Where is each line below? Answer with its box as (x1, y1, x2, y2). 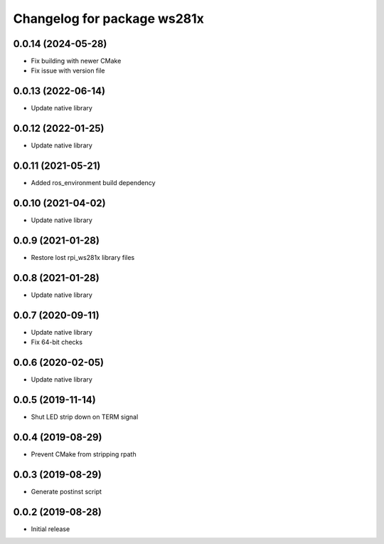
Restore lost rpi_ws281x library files (31, 253, 135, 261)
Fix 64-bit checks (31, 338, 83, 347)
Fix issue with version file (31, 66, 105, 75)
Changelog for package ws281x (13, 11, 204, 26)
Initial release (31, 524, 70, 533)
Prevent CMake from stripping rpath (31, 449, 137, 459)
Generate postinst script (31, 487, 102, 496)
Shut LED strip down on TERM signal (31, 413, 139, 421)
